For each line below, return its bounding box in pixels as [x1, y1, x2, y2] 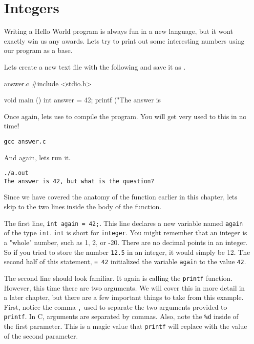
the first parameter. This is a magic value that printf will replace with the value [4, 321, 247, 331]
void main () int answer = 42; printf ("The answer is [4, 95, 161, 105]
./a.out [4, 170, 29, 177]
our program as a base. [4, 45, 73, 55]
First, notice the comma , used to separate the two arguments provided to [4, 301, 227, 312]
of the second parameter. [4, 330, 78, 341]
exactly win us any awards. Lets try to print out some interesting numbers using [4, 35, 245, 46]
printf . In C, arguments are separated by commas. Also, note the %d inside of [4, 311, 239, 321]
